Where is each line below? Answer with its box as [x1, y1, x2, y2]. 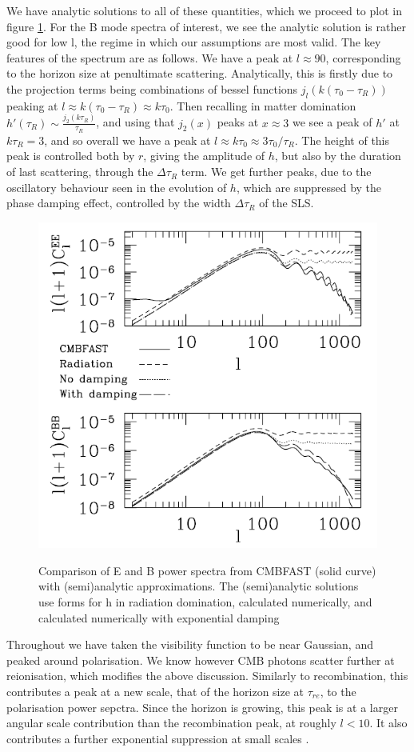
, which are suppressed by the [236, 178, 382, 195]
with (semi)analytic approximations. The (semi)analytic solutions [38, 578, 359, 594]
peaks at [217, 114, 259, 130]
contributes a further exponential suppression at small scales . [6, 730, 309, 746]
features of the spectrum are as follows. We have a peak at [6, 49, 293, 66]
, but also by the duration [274, 147, 401, 164]
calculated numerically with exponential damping [38, 609, 280, 626]
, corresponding [325, 49, 401, 66]
